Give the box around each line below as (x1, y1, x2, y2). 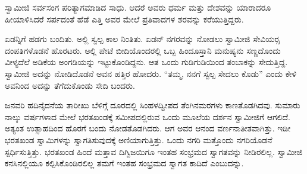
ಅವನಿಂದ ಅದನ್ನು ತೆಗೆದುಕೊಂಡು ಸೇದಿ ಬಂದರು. (5, 79, 135, 91)
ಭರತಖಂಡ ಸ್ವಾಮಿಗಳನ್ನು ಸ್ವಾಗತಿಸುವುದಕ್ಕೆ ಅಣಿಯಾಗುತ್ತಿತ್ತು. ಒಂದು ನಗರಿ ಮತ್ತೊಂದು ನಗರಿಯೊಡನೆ (5, 133, 272, 146)
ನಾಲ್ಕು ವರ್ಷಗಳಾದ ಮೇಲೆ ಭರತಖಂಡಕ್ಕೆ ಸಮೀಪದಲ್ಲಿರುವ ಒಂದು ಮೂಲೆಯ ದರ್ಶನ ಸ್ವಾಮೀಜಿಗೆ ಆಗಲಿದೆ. (5, 110, 290, 123)
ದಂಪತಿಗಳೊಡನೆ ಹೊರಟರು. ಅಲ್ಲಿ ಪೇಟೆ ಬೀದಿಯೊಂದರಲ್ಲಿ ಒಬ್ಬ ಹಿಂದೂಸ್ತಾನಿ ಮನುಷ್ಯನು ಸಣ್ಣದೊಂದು (5, 44, 281, 56)
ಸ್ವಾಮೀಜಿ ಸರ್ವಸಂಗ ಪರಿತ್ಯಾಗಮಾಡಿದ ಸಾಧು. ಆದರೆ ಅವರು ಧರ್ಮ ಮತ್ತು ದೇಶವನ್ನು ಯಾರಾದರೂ (5, 1, 271, 13)
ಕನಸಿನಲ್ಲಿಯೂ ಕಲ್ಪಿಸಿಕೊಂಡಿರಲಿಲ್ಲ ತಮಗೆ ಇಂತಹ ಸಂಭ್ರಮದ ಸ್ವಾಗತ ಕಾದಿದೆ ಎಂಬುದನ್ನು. (5, 157, 244, 169)
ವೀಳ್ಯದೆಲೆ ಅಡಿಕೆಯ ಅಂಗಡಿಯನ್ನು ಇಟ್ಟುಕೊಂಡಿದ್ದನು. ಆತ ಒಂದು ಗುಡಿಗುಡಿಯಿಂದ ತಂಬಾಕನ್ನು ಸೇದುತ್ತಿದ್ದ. (5, 56, 288, 68)
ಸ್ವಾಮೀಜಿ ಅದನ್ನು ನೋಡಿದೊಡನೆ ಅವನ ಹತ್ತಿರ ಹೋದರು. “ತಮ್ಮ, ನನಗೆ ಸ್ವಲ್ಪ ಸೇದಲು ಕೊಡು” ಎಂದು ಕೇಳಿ (5, 67, 297, 79)
